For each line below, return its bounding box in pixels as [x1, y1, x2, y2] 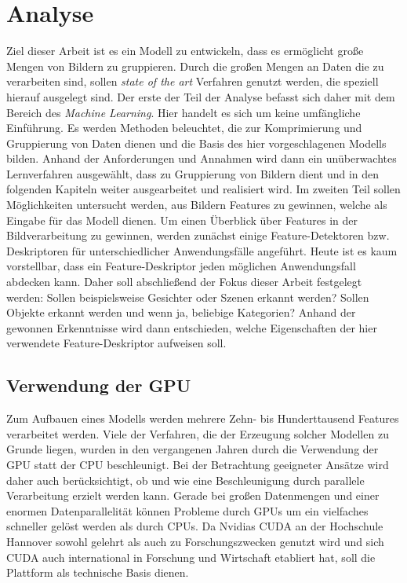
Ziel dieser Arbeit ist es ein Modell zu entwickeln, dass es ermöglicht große [6, 42, 364, 59]
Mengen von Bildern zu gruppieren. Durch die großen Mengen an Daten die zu [6, 57, 384, 74]
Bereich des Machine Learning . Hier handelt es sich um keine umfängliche [6, 104, 361, 120]
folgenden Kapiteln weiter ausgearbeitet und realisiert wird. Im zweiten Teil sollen [6, 181, 401, 197]
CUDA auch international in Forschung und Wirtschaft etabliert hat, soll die [6, 548, 376, 565]
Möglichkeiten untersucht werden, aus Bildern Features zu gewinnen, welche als [6, 196, 387, 213]
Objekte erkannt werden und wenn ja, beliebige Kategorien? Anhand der [6, 304, 356, 321]
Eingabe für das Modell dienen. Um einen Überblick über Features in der [6, 211, 358, 228]
